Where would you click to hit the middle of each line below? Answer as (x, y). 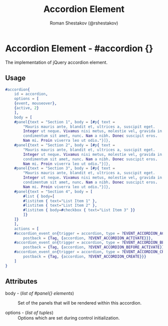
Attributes (21, 281)
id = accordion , (31, 94)
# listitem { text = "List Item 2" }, (60, 206)
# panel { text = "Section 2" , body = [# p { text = (65, 145)
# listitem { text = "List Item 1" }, (60, 201)
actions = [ (26, 229)
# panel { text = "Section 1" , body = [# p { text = (65, 122)
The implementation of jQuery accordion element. (56, 62)
